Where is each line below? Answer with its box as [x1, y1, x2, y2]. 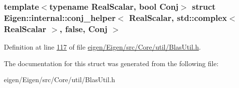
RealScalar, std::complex [129, 11, 227, 23]
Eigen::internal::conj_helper [4, 11, 116, 23]
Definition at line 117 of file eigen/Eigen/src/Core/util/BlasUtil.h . [4, 42, 201, 52]
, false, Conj [60, 22, 108, 35]
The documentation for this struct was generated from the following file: [4, 58, 219, 68]
